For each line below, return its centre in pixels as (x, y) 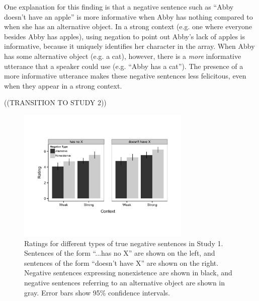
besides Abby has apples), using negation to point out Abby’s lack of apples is (124, 36)
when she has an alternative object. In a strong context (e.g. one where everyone (128, 26)
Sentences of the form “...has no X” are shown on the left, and (120, 253)
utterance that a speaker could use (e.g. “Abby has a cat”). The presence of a (124, 66)
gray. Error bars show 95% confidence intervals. (97, 292)
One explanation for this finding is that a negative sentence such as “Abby (119, 7)
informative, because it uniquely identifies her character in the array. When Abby (129, 46)
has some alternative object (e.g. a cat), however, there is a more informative (123, 56)
